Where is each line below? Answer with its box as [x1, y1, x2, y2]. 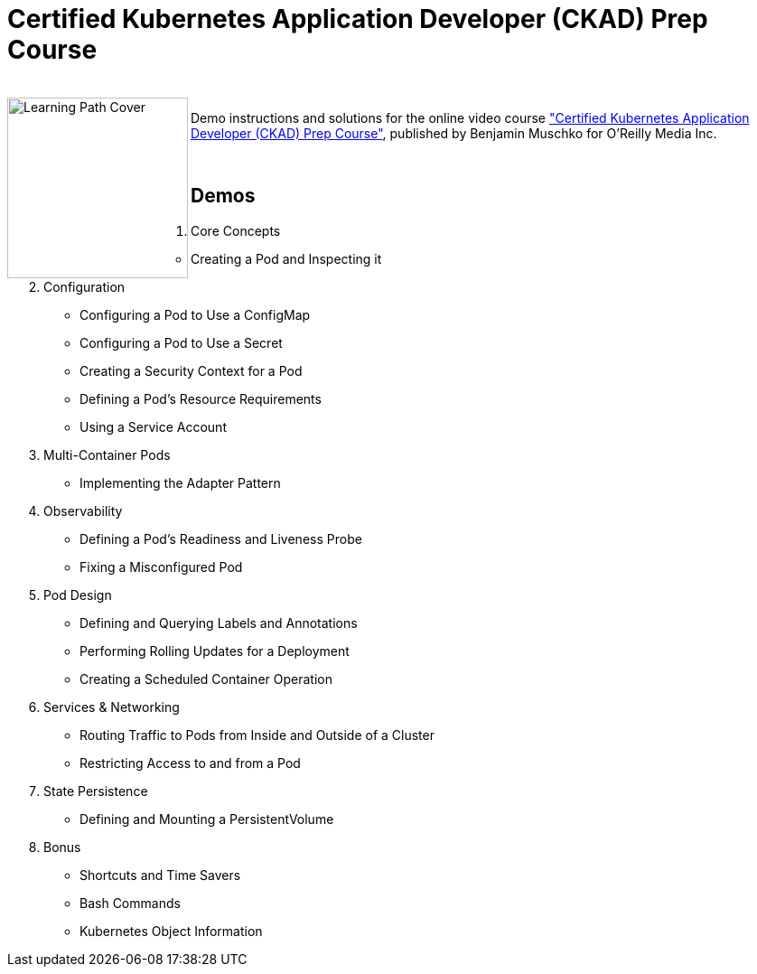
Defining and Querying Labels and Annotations [79, 614, 358, 631]
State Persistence [43, 782, 148, 799]
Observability [43, 502, 123, 519]
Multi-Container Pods [43, 446, 171, 463]
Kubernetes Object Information [79, 922, 263, 939]
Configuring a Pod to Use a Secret [79, 334, 283, 351]
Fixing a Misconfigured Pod [79, 558, 243, 575]
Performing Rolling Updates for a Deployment [79, 642, 350, 659]
